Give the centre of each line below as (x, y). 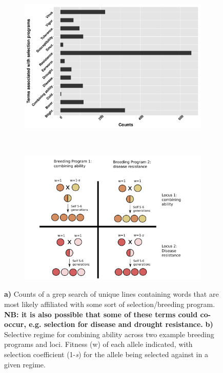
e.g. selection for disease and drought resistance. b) (121, 324)
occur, (15, 324)
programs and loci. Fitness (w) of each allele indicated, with (98, 344)
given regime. (25, 364)
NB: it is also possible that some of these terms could (101, 314)
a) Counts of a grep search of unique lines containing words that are (111, 294)
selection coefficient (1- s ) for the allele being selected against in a (106, 354)
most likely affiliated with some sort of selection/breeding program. (110, 304)
